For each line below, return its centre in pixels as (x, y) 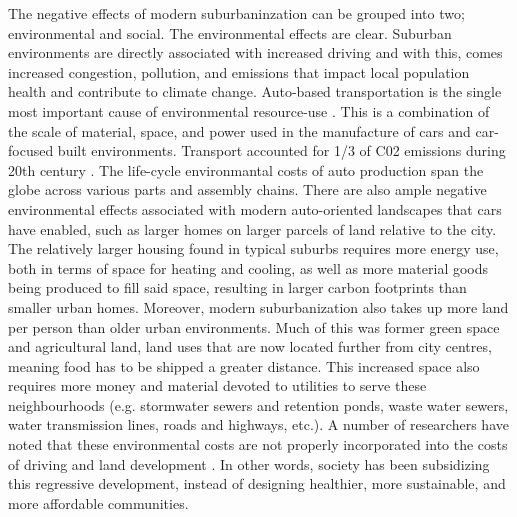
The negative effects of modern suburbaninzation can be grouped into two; (236, 13)
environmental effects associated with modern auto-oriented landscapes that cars (255, 208)
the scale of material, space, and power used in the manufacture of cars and (239, 130)
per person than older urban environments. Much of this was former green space (254, 326)
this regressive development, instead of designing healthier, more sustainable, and (257, 483)
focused (31, 150)
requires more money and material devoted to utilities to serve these (217, 385)
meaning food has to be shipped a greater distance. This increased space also (244, 365)
